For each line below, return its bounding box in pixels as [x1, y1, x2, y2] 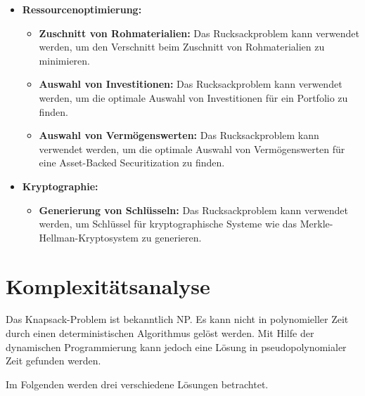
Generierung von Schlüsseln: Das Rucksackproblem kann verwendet [39, 202, 348, 217]
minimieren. [39, 53, 90, 67]
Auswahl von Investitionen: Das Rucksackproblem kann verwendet [39, 77, 342, 91]
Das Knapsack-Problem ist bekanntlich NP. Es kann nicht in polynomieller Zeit [6, 312, 349, 326]
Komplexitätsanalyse [6, 271, 210, 300]
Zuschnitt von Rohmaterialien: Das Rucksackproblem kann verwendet [39, 25, 359, 40]
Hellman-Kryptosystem [39, 230, 139, 244]
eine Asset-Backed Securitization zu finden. [39, 155, 225, 170]
